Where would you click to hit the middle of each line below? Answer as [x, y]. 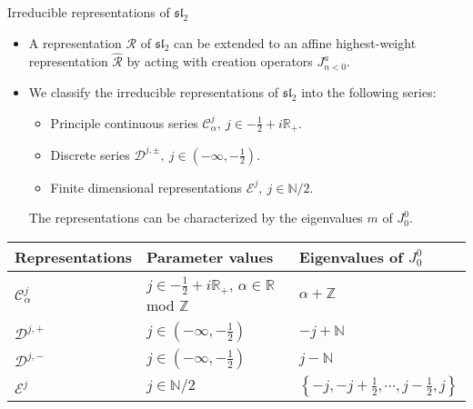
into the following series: [369, 92]
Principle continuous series [124, 122]
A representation [75, 42]
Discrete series [90, 154]
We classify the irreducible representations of [154, 92]
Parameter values [210, 256]
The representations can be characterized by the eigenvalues [196, 218]
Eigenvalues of [351, 256]
